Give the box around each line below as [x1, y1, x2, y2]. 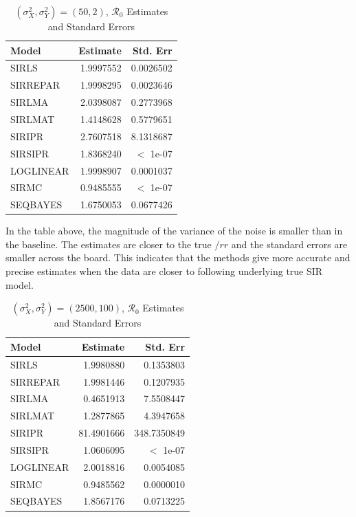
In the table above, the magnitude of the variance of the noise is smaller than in [5, 223, 343, 238]
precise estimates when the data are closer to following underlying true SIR [5, 264, 323, 278]
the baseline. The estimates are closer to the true [5, 236, 212, 251]
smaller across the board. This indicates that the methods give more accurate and [5, 250, 351, 265]
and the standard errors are [231, 236, 348, 251]
